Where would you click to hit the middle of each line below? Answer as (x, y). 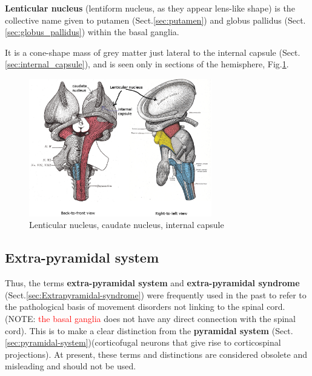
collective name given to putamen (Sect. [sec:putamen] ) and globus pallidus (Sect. (155, 20)
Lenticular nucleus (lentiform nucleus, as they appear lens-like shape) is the (150, 8)
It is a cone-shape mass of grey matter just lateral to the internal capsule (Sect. (153, 52)
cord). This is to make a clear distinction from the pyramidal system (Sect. (149, 330)
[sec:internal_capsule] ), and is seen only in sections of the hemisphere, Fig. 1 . (147, 64)
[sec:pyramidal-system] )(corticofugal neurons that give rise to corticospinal (143, 342)
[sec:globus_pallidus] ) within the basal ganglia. (92, 32)
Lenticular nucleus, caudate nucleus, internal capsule (127, 225)
